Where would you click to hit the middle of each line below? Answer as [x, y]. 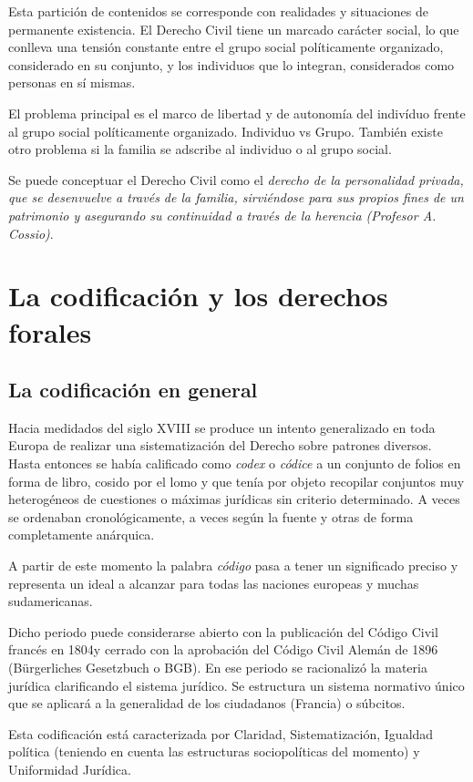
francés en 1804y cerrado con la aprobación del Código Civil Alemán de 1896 [223, 649]
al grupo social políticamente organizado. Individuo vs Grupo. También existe [226, 131]
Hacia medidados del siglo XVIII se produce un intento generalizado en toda [222, 427]
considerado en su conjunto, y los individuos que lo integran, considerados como [231, 64]
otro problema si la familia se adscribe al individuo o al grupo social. [200, 149]
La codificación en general [133, 390]
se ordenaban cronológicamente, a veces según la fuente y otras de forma [211, 516]
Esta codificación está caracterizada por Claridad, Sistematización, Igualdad [221, 733]
